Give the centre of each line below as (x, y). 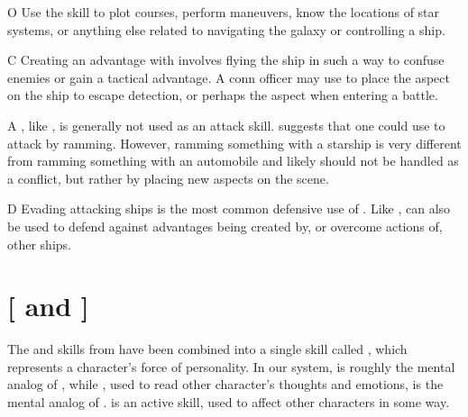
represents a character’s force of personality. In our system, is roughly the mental (231, 366)
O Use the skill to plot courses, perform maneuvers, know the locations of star (224, 12)
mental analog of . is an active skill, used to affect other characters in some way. (229, 402)
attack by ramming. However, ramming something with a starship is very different (234, 143)
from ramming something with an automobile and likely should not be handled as (233, 161)
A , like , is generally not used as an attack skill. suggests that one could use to (226, 125)
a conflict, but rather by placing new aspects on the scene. (168, 178)
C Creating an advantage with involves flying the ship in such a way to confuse (226, 60)
